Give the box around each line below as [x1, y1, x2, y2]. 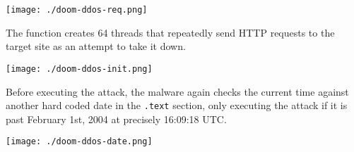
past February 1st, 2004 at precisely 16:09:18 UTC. [6, 111, 227, 126]
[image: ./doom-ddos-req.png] [6, 5, 148, 15]
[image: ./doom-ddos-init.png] [6, 63, 153, 74]
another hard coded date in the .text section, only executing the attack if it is [6, 98, 348, 113]
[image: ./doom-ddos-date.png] [6, 137, 153, 147]
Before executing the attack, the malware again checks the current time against [6, 84, 349, 99]
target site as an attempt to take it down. [6, 39, 186, 53]
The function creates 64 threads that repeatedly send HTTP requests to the [6, 25, 335, 39]
